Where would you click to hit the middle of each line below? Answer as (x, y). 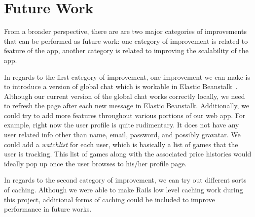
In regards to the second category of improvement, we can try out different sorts (125, 180)
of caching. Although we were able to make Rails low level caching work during (124, 190)
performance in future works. (48, 209)
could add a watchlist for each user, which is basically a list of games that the (121, 144)
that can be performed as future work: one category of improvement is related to (126, 41)
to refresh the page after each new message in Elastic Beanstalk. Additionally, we (127, 106)
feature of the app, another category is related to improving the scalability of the (126, 50)
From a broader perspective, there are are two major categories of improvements (125, 31)
